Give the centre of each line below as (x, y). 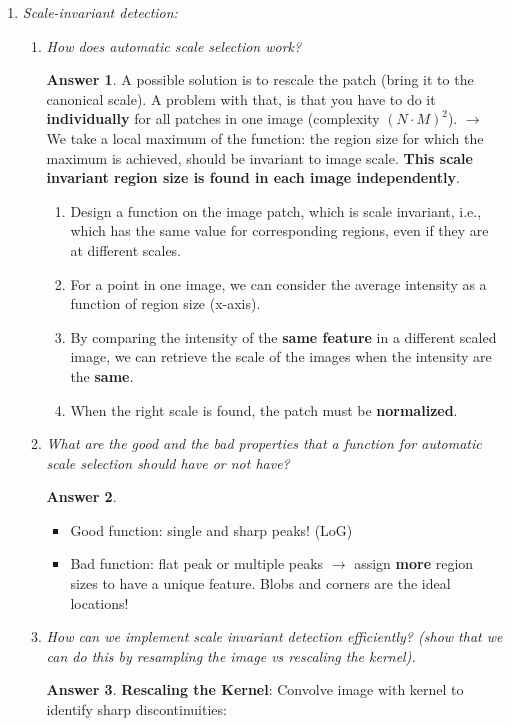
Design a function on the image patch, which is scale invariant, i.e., (276, 210)
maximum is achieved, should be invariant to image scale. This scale (259, 157)
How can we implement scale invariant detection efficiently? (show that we (274, 636)
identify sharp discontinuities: (136, 709)
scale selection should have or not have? (168, 462)
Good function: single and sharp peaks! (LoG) (211, 529)
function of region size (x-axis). (165, 303)
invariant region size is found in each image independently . (253, 177)
